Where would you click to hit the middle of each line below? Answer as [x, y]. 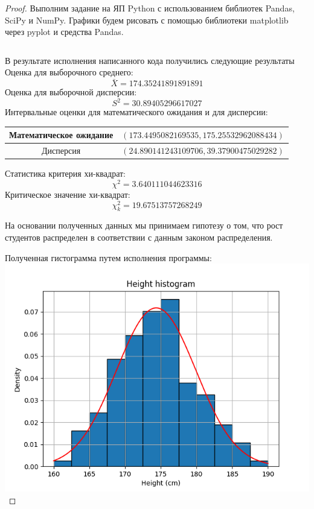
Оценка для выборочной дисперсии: [71, 92]
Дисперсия [61, 150]
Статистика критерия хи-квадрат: [65, 173]
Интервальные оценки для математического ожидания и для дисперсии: [136, 112]
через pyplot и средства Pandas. [64, 32]
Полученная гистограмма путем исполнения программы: [108, 257]
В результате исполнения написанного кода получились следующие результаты [150, 60]
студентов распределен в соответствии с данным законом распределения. [139, 237]
